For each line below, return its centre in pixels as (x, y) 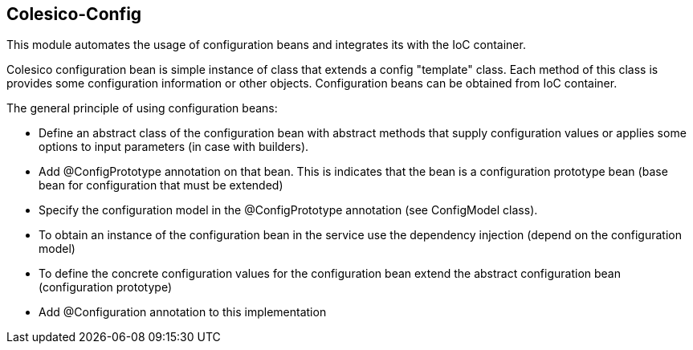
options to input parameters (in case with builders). (174, 147)
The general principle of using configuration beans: (142, 108)
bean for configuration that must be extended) (161, 185)
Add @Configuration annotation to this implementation (183, 312)
